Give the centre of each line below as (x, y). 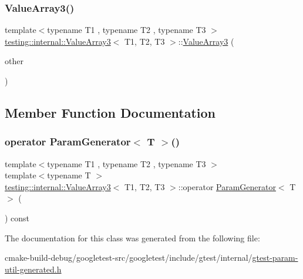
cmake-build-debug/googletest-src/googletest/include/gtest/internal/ (129, 258)
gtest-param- (275, 258)
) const (17, 217)
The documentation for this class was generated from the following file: (132, 238)
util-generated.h (33, 269)
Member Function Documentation (110, 112)
